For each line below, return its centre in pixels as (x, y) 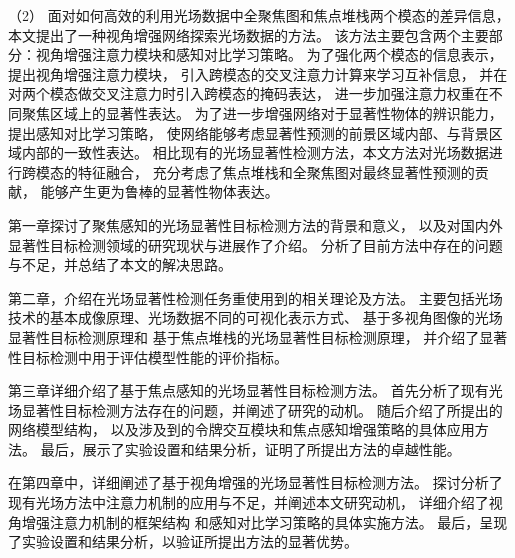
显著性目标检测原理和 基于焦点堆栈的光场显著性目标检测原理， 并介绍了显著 (258, 336)
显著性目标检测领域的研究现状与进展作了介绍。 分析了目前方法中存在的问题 (255, 244)
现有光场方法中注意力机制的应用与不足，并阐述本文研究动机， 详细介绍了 (248, 502)
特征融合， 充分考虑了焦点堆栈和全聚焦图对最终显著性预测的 (276, 171)
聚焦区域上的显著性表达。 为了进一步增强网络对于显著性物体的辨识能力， (262, 112)
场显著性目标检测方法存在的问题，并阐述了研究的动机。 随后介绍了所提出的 (255, 409)
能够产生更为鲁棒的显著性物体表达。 (159, 191)
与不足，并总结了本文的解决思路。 (120, 264)
